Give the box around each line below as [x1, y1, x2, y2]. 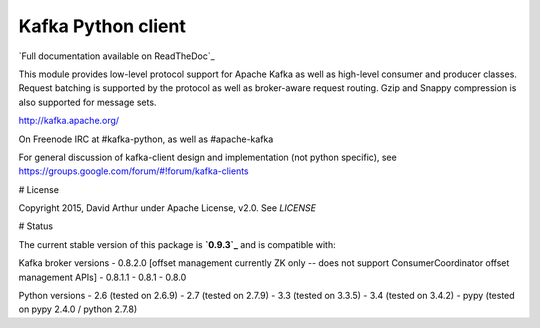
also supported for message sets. [18, 96, 157, 108]
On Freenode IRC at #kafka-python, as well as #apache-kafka [18, 133, 274, 145]
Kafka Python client [18, 15, 187, 37]
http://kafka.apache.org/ [18, 115, 120, 127]
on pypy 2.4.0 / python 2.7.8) [18, 303, 138, 315]
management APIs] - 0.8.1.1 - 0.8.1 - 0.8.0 [18, 271, 187, 283]
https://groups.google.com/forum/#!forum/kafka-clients [18, 165, 249, 177]
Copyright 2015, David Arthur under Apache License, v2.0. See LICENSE [18, 202, 317, 214]
